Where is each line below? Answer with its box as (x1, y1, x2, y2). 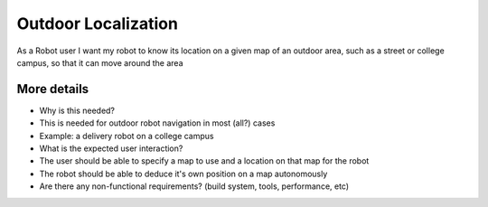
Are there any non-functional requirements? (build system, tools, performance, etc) (39, 181, 350, 192)
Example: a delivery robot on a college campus (39, 130, 214, 141)
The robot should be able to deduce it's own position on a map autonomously (39, 168, 328, 179)
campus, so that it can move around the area (16, 57, 183, 68)
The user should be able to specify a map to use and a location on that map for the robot (39, 155, 370, 166)
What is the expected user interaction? (39, 143, 183, 154)
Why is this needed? (39, 105, 116, 116)
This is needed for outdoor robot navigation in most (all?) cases (39, 118, 276, 128)
